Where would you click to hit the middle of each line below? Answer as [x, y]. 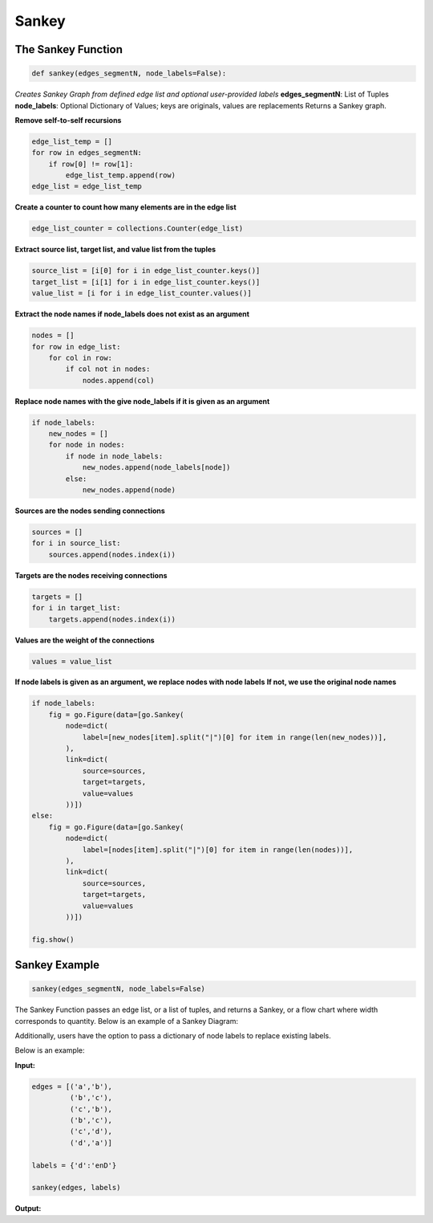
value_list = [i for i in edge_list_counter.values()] [142, 294]
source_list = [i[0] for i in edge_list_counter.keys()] [146, 271]
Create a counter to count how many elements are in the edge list [125, 207]
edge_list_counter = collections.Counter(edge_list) [138, 228]
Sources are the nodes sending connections [90, 511]
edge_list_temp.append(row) [121, 175]
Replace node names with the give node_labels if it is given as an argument [142, 401]
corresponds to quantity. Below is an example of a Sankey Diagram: [126, 1021]
